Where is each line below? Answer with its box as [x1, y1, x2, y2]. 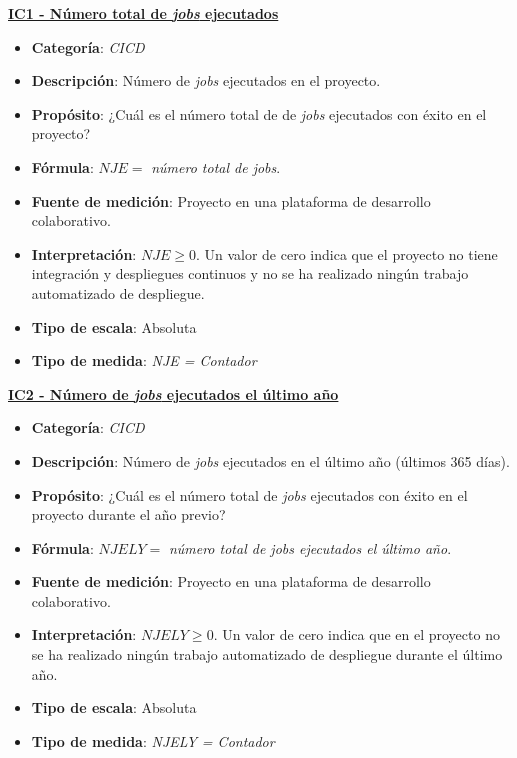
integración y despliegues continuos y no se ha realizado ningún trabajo [31, 263, 469, 284]
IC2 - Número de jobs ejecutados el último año [8, 383, 339, 404]
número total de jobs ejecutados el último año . [168, 537, 452, 558]
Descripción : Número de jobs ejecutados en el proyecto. [31, 70, 381, 91]
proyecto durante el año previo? [31, 504, 226, 525]
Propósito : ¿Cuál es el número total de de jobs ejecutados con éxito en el [31, 103, 487, 124]
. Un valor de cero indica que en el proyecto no [213, 624, 500, 645]
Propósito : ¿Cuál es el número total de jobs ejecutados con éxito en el [31, 484, 468, 505]
